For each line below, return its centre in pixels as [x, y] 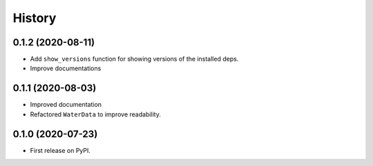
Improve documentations [66, 68]
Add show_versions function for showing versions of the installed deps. [134, 59]
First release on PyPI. [60, 150]
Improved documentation [66, 105]
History [35, 18]
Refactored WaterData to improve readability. [96, 114]
